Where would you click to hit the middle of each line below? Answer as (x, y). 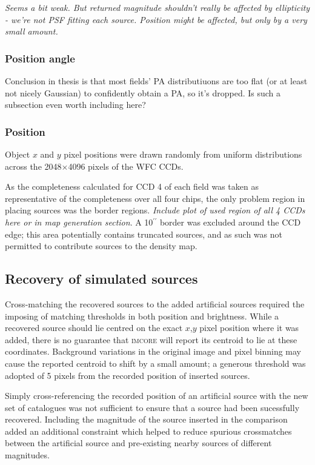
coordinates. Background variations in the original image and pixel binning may (153, 351)
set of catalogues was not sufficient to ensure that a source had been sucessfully (152, 407)
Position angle (40, 58)
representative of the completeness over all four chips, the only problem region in (155, 198)
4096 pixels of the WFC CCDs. (126, 166)
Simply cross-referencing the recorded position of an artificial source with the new (157, 396)
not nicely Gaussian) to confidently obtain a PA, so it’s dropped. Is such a (143, 92)
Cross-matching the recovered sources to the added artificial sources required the (155, 303)
